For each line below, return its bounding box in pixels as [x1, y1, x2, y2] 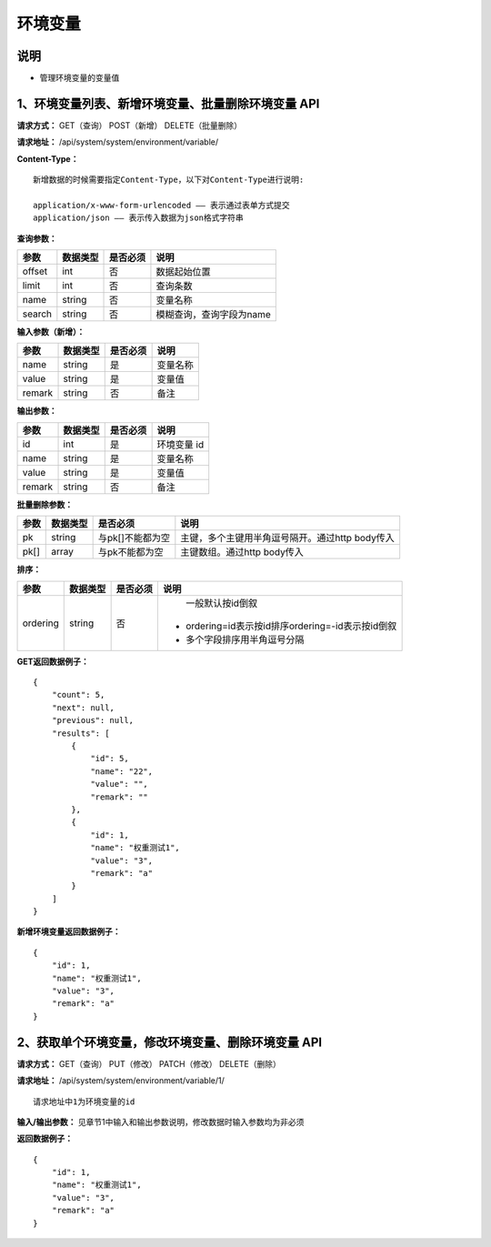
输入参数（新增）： [16, 327, 85, 337]
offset [22, 265, 48, 277]
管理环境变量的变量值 [39, 73, 120, 84]
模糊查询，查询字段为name [155, 308, 272, 321]
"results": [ [51, 728, 110, 739]
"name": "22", [90, 766, 154, 777]
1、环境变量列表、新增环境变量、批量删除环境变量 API [16, 96, 320, 111]
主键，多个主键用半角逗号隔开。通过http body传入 [180, 532, 395, 545]
